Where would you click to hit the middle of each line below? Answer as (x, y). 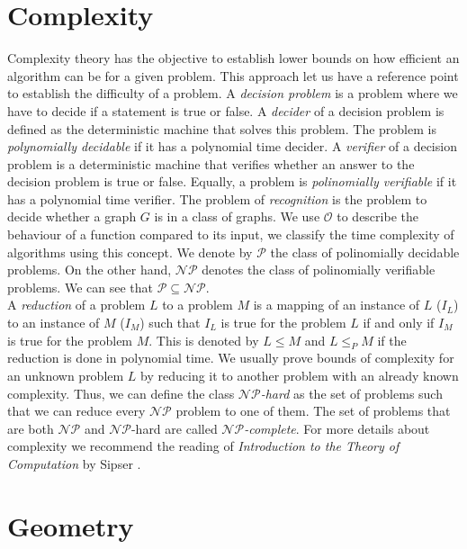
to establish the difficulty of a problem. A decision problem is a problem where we (233, 93)
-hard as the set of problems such (351, 393)
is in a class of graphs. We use (237, 216)
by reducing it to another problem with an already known (300, 376)
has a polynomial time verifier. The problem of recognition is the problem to (217, 198)
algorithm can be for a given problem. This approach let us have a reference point (233, 75)
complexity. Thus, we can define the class (121, 393)
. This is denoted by (204, 340)
